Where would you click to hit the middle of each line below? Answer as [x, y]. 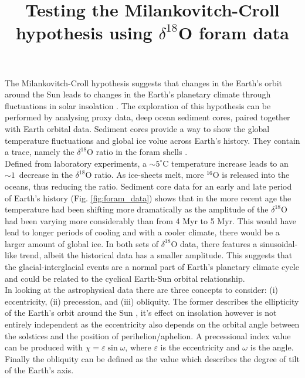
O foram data [233, 33]
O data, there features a [214, 243]
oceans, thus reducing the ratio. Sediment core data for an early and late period [148, 186]
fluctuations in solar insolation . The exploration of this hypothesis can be [138, 105]
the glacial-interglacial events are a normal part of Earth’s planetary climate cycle [152, 267]
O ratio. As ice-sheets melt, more [145, 175]
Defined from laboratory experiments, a [76, 163]
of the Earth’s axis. [39, 370]
